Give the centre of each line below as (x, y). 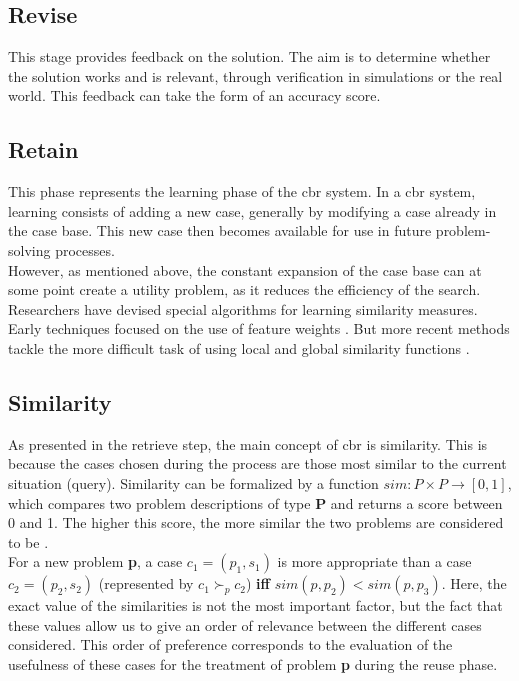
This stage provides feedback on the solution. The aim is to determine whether (249, 56)
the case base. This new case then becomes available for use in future (220, 230)
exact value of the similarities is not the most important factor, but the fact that (255, 605)
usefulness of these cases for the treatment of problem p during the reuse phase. (253, 664)
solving (29, 249)
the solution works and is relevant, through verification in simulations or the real (255, 75)
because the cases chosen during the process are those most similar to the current (257, 463)
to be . (28, 541)
